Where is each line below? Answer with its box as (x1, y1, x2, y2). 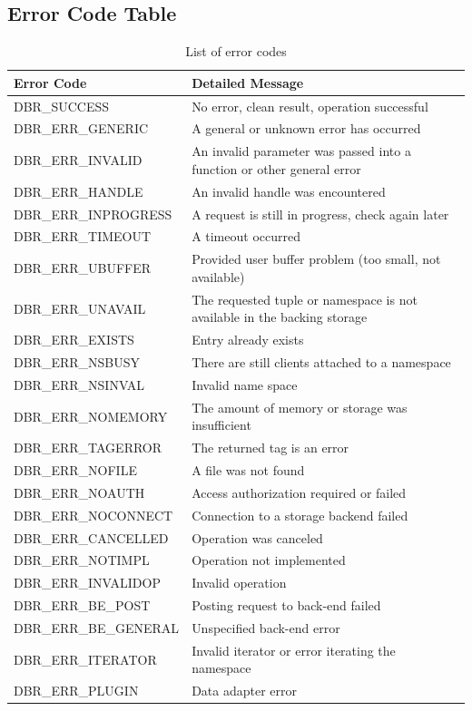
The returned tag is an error (192, 438, 349, 457)
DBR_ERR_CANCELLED (14, 528, 169, 547)
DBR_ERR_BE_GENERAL (14, 618, 180, 637)
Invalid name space (192, 375, 298, 394)
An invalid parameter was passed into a (192, 141, 411, 161)
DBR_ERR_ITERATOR (14, 649, 157, 668)
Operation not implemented (192, 550, 346, 570)
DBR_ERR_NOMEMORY (14, 406, 168, 425)
